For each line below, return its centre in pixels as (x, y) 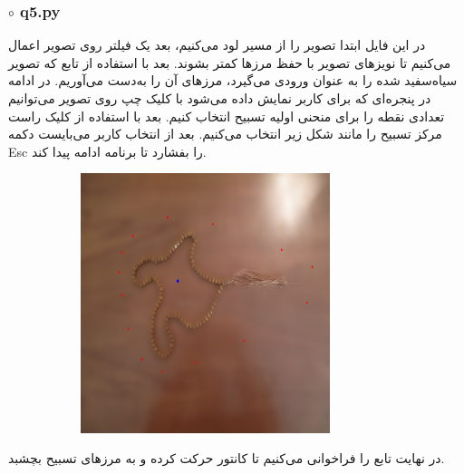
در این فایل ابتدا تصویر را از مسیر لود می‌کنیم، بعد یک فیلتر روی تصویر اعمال (217, 45)
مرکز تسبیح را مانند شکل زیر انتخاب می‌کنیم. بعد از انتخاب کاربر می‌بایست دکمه (225, 134)
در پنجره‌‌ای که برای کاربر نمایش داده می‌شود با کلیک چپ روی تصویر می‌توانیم (220, 98)
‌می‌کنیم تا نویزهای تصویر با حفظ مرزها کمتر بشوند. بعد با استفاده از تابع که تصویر (230, 62)
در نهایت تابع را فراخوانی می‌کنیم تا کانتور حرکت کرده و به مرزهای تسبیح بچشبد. (227, 458)
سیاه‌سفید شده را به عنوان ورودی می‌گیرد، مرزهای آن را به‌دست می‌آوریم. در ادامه (233, 80)
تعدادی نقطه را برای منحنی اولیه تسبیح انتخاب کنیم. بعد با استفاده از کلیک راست (227, 116)
